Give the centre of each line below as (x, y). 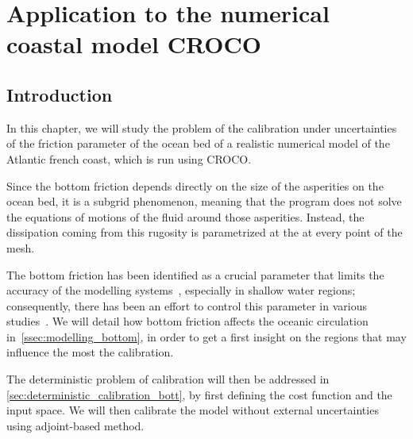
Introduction (60, 94)
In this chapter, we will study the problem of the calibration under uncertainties (202, 127)
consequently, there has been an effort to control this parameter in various (187, 305)
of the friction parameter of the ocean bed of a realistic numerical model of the (198, 143)
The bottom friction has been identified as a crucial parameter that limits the (195, 274)
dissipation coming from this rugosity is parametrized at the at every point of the (205, 232)
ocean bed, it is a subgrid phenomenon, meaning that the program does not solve (204, 201)
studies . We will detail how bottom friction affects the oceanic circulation (187, 321)
